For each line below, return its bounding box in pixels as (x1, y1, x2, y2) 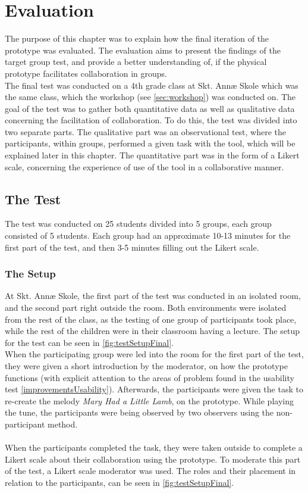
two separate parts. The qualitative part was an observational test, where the (5, 125, 287, 138)
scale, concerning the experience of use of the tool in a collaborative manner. (5, 160, 284, 173)
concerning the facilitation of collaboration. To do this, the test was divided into (5, 114, 297, 126)
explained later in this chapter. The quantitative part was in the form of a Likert (5, 149, 300, 161)
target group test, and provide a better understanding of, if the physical (5, 55, 267, 68)
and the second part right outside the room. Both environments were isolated (5, 301, 287, 314)
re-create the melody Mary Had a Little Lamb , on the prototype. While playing (5, 394, 294, 407)
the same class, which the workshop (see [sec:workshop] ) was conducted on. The (5, 91, 296, 103)
